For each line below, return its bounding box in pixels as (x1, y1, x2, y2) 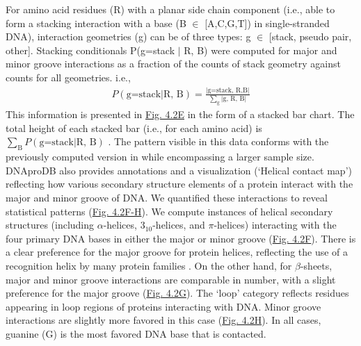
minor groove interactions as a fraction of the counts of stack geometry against (6, 56, 341, 71)
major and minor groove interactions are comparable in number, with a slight (6, 272, 336, 286)
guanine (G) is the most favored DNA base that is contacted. (6, 326, 266, 340)
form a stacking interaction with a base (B (6, 15, 186, 30)
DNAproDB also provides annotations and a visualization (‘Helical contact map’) (6, 163, 352, 177)
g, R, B (223, 95, 245, 103)
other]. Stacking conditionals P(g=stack (6, 42, 175, 57)
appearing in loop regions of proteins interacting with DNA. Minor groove (6, 299, 321, 313)
